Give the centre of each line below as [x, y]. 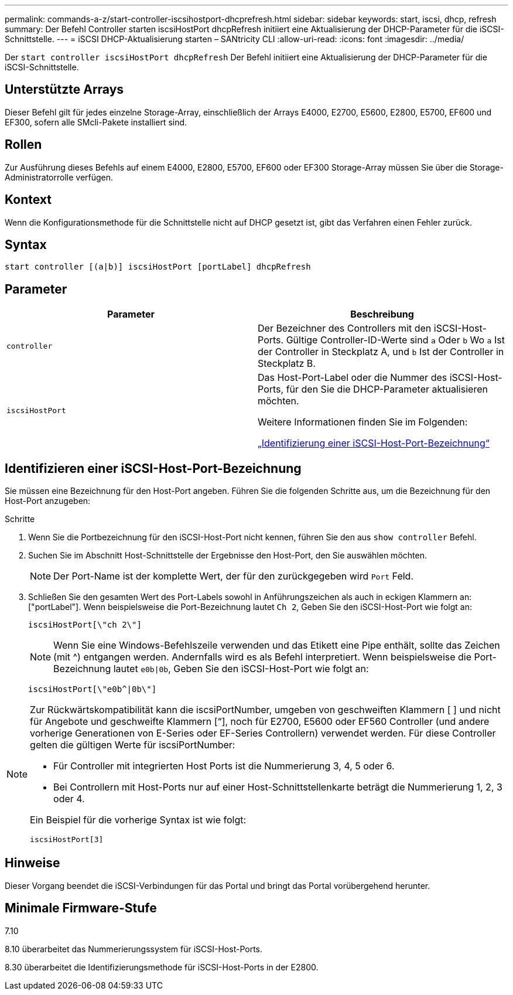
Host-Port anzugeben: [48, 501]
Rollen [23, 145]
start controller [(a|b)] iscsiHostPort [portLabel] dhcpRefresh [158, 267]
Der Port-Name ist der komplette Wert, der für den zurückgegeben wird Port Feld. [233, 576]
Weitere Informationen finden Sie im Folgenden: [363, 422]
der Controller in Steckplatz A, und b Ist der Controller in [381, 352]
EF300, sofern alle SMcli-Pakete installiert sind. [96, 122]
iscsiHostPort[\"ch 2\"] [85, 625]
